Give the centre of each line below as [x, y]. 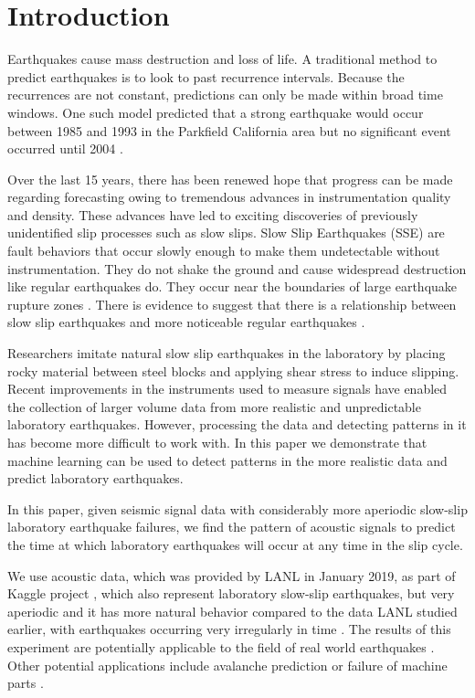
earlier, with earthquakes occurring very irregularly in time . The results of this [229, 629]
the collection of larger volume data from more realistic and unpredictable [214, 406]
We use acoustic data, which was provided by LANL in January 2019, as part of [232, 575]
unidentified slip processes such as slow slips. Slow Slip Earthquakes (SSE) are [226, 233]
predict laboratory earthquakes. [95, 478]
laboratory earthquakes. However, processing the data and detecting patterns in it [237, 424]
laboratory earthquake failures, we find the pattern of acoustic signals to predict [232, 527]
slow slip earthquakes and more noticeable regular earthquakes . [186, 322]
